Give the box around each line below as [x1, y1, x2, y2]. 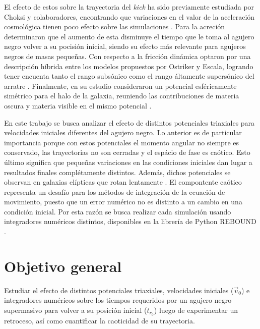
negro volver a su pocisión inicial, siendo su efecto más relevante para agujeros [4, 41, 246, 51]
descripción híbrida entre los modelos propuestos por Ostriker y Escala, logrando [4, 61, 253, 71]
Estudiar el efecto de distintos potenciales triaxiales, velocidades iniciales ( [4, 285, 234, 295]
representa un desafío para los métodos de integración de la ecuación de [4, 186, 225, 197]
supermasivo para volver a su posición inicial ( [4, 304, 147, 315]
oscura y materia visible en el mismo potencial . [4, 100, 152, 111]
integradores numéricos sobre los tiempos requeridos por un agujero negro [4, 295, 232, 305]
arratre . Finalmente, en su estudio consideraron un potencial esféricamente [4, 80, 237, 91]
